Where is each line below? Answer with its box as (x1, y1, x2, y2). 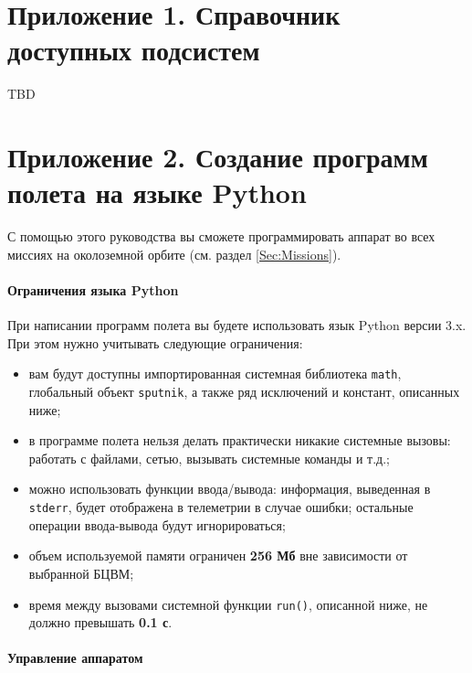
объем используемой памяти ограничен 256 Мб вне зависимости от (28, 546, 408, 565)
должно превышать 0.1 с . (28, 613, 173, 632)
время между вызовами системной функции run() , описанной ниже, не (28, 594, 428, 614)
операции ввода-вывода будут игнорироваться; (28, 515, 286, 534)
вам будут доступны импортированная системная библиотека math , (28, 364, 402, 383)
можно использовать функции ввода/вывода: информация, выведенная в (28, 479, 431, 498)
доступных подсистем (7, 31, 260, 69)
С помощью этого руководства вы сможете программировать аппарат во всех (7, 227, 435, 246)
